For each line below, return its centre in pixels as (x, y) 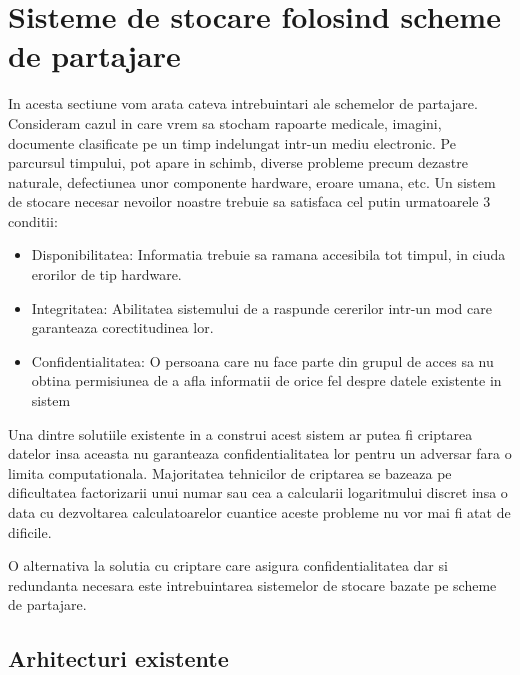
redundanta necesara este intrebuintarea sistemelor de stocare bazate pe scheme (252, 584)
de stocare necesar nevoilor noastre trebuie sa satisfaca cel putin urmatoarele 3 (249, 201)
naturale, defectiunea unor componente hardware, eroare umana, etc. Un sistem (252, 181)
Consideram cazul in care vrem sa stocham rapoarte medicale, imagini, (225, 122)
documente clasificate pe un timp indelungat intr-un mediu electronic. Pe (232, 142)
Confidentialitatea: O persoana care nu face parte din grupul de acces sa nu (262, 360)
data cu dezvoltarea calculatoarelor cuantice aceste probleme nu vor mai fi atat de (259, 512)
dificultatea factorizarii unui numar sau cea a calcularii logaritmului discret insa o (258, 492)
